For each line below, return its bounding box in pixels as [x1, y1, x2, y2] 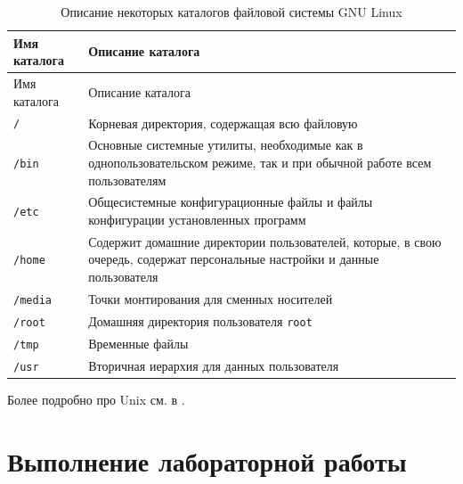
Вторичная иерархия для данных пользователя [88, 356, 339, 374]
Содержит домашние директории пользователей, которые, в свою [88, 232, 442, 250]
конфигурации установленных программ [88, 210, 306, 228]
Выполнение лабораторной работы [7, 442, 407, 479]
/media [13, 293, 52, 307]
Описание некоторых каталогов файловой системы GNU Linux [61, 3, 402, 21]
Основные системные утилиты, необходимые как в [88, 135, 363, 154]
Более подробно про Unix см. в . [7, 390, 185, 408]
